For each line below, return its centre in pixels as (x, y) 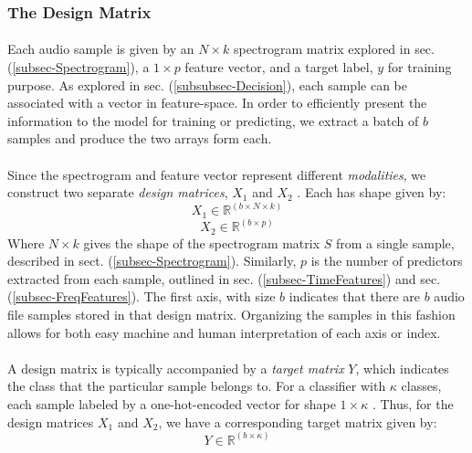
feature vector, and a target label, (279, 67)
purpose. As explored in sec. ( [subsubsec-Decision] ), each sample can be (207, 84)
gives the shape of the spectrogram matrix (202, 242)
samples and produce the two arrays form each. (140, 138)
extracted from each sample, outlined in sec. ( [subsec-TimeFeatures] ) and (212, 278)
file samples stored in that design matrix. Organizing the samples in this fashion (231, 314)
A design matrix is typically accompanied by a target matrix (176, 368)
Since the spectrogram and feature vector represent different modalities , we (217, 174)
